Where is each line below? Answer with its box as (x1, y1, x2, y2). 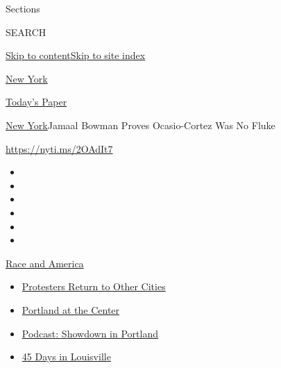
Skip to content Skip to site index (6, 48, 146, 62)
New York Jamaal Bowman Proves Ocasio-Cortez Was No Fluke (6, 117, 275, 132)
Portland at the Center (22, 302, 120, 317)
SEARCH (6, 24, 46, 39)
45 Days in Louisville (22, 349, 111, 364)
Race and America (6, 256, 84, 270)
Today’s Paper (6, 94, 67, 109)
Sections (6, 1, 40, 15)
